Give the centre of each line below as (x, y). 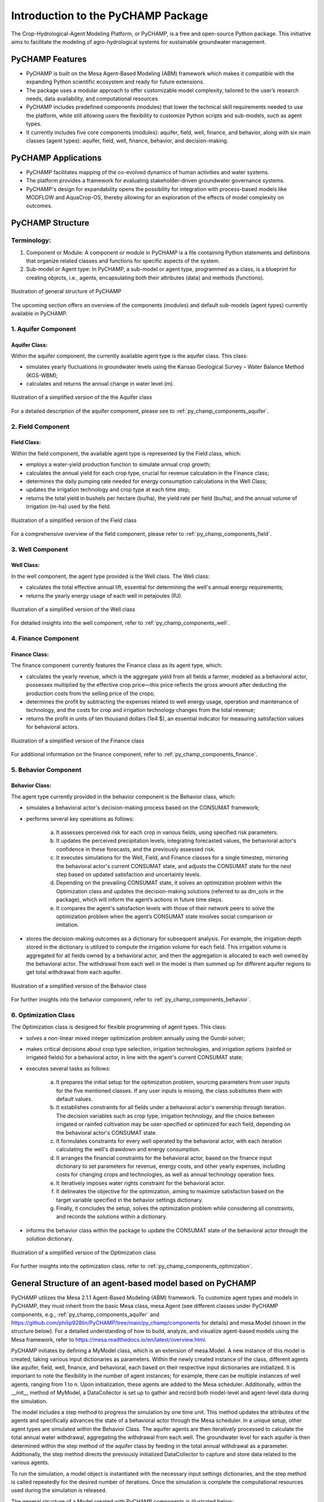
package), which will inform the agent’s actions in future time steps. (139, 900)
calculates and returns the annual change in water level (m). (100, 384)
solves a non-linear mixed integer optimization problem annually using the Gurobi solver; (136, 1038)
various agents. (30, 1462)
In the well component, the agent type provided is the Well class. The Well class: (110, 576)
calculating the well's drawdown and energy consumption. (128, 1149)
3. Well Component (40, 549)
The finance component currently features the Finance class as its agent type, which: (117, 665)
